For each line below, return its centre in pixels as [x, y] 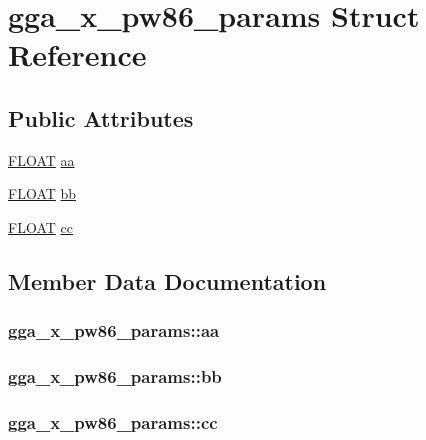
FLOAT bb [42, 193]
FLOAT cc [40, 226]
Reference [77, 54]
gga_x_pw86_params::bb [115, 376]
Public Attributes [101, 117]
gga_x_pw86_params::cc [113, 421]
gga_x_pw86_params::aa [114, 330]
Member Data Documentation [167, 280]
